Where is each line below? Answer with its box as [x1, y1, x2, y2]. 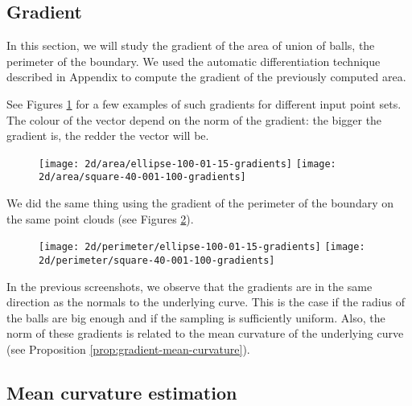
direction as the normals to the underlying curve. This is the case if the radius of [6, 293, 405, 310]
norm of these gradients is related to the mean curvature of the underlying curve [6, 325, 404, 342]
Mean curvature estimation [6, 379, 237, 404]
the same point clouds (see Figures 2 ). [6, 210, 194, 227]
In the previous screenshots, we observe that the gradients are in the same [6, 277, 373, 294]
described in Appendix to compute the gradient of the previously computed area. [6, 68, 406, 85]
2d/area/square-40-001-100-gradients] [39, 171, 246, 183]
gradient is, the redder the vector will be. [6, 127, 209, 144]
